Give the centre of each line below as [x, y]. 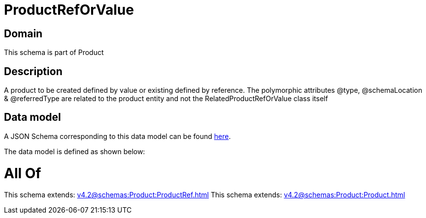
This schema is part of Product [54, 53]
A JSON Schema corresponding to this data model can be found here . [117, 136]
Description [33, 71]
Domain [23, 33]
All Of [23, 173]
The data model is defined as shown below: [75, 151]
